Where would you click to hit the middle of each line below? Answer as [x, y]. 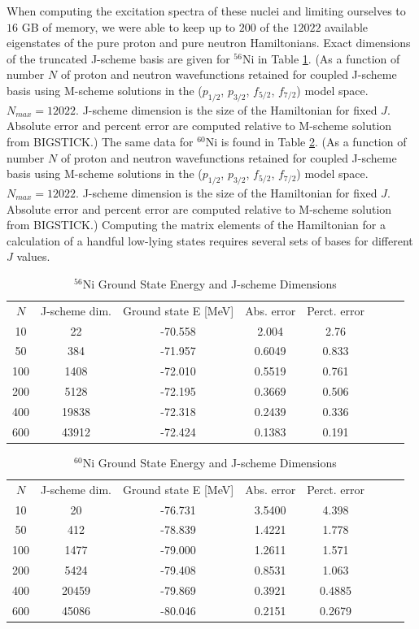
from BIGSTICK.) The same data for [100, 141]
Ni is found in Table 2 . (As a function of [306, 141]
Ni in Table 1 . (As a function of [321, 58]
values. [33, 256]
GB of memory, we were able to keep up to [129, 26]
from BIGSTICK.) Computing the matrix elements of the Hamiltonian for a [196, 225]
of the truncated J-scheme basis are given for [118, 58]
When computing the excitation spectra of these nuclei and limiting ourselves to [206, 11]
